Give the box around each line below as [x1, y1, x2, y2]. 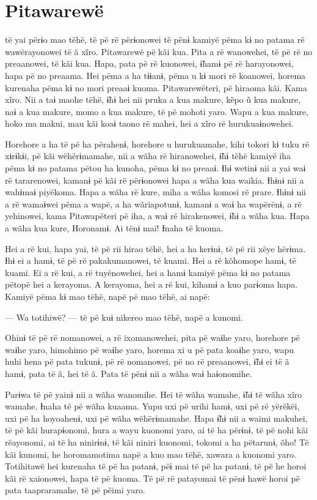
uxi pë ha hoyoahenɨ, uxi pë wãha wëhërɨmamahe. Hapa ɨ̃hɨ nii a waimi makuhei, [5, 411, 308, 424]
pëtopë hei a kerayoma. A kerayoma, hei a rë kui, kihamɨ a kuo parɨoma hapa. [5, 278, 298, 291]
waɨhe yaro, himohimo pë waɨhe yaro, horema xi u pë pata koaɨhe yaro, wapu [5, 343, 294, 356]
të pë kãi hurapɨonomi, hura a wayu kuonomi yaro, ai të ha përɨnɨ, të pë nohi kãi [5, 424, 308, 436]
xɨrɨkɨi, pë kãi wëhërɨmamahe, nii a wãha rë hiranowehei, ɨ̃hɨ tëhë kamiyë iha [5, 149, 291, 162]
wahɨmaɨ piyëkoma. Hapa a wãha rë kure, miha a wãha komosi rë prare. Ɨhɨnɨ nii [5, 185, 306, 198]
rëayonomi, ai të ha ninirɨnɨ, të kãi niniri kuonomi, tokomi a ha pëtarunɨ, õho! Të [5, 435, 309, 448]
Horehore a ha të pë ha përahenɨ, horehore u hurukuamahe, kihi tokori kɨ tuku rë [5, 137, 310, 150]
